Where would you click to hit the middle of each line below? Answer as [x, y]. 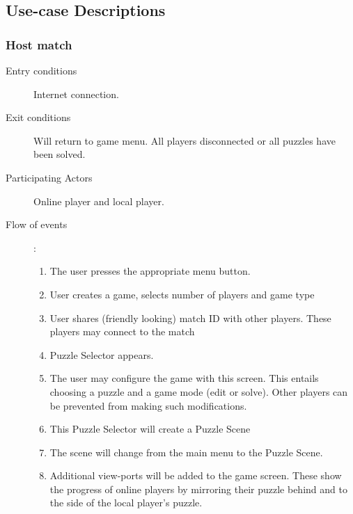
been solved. [60, 154]
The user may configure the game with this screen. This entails [184, 378]
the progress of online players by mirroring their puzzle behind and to [198, 489]
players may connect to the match [122, 331]
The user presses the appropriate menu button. [150, 271]
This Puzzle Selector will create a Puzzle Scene [150, 429]
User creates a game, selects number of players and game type [182, 294]
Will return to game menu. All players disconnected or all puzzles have [185, 140]
